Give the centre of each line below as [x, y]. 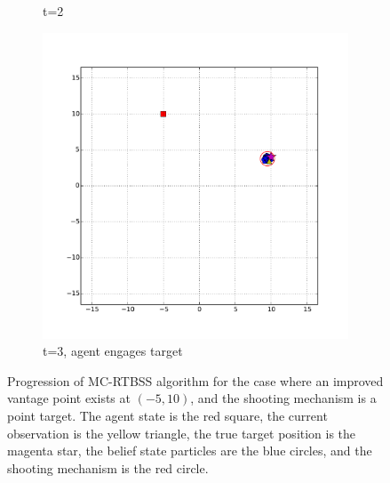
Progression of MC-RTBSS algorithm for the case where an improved [195, 380]
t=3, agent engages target [113, 351]
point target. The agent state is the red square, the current [167, 415]
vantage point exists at [69, 398]
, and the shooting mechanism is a [283, 398]
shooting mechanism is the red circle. [108, 467]
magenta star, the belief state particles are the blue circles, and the [190, 451]
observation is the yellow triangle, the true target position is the [182, 433]
